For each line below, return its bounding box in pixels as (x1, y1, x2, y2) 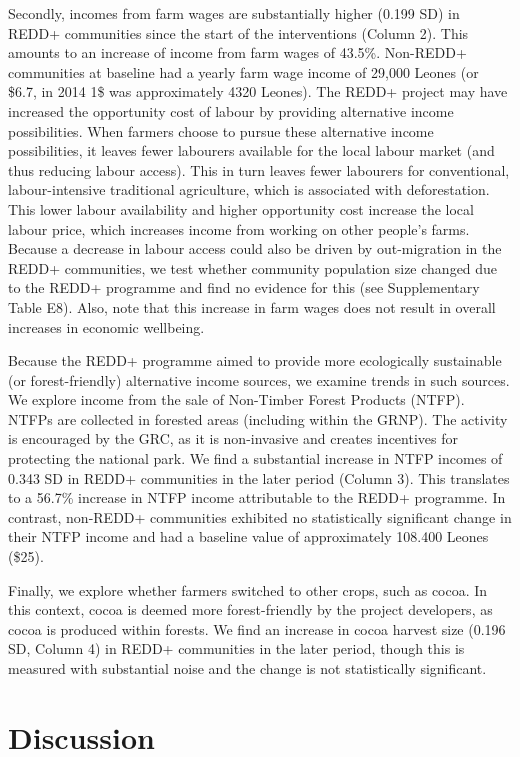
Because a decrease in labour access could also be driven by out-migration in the (8, 238, 502, 259)
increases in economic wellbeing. (8, 316, 205, 337)
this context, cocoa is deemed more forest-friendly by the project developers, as (8, 599, 493, 620)
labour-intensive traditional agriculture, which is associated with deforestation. (8, 179, 490, 200)
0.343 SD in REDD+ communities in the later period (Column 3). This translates (8, 467, 510, 488)
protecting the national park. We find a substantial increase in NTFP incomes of (8, 448, 503, 469)
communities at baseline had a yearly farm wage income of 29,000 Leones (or (8, 61, 479, 82)
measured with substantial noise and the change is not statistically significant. (8, 658, 487, 678)
